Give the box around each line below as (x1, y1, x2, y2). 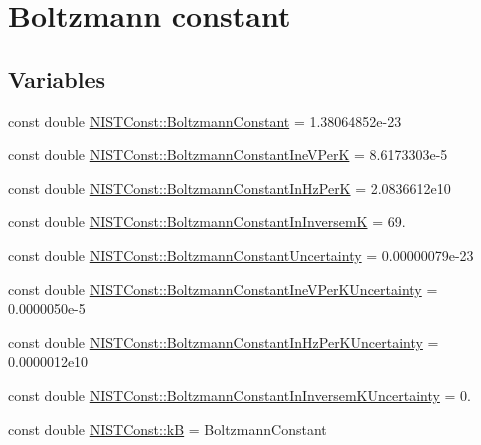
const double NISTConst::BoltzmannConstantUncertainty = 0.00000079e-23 (8, 244, 474, 265)
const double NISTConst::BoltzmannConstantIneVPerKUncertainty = (8, 278, 438, 299)
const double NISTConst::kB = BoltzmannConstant (8, 418, 327, 439)
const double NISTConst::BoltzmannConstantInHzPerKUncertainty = (8, 331, 439, 352)
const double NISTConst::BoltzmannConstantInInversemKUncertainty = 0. (8, 384, 471, 405)
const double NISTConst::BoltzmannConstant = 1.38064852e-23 (8, 110, 402, 131)
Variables (8, 63, 106, 94)
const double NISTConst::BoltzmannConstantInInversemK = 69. (8, 211, 406, 232)
